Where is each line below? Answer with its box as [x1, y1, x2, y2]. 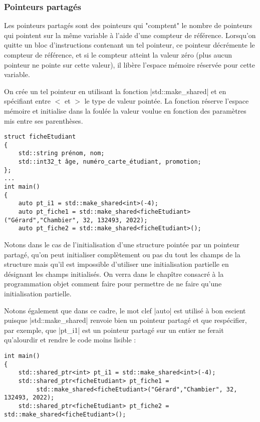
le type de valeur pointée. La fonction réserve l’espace [84, 96, 249, 106]
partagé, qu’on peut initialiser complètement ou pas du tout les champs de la [4, 249, 240, 259]
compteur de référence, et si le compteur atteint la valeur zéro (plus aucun [4, 50, 232, 60]
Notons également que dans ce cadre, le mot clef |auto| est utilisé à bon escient [4, 305, 246, 315]
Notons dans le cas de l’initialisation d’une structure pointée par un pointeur [4, 239, 239, 250]
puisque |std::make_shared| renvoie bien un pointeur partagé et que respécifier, [4, 315, 247, 325]
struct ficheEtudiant [4, 133, 76, 141]
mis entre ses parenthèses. [4, 115, 83, 126]
